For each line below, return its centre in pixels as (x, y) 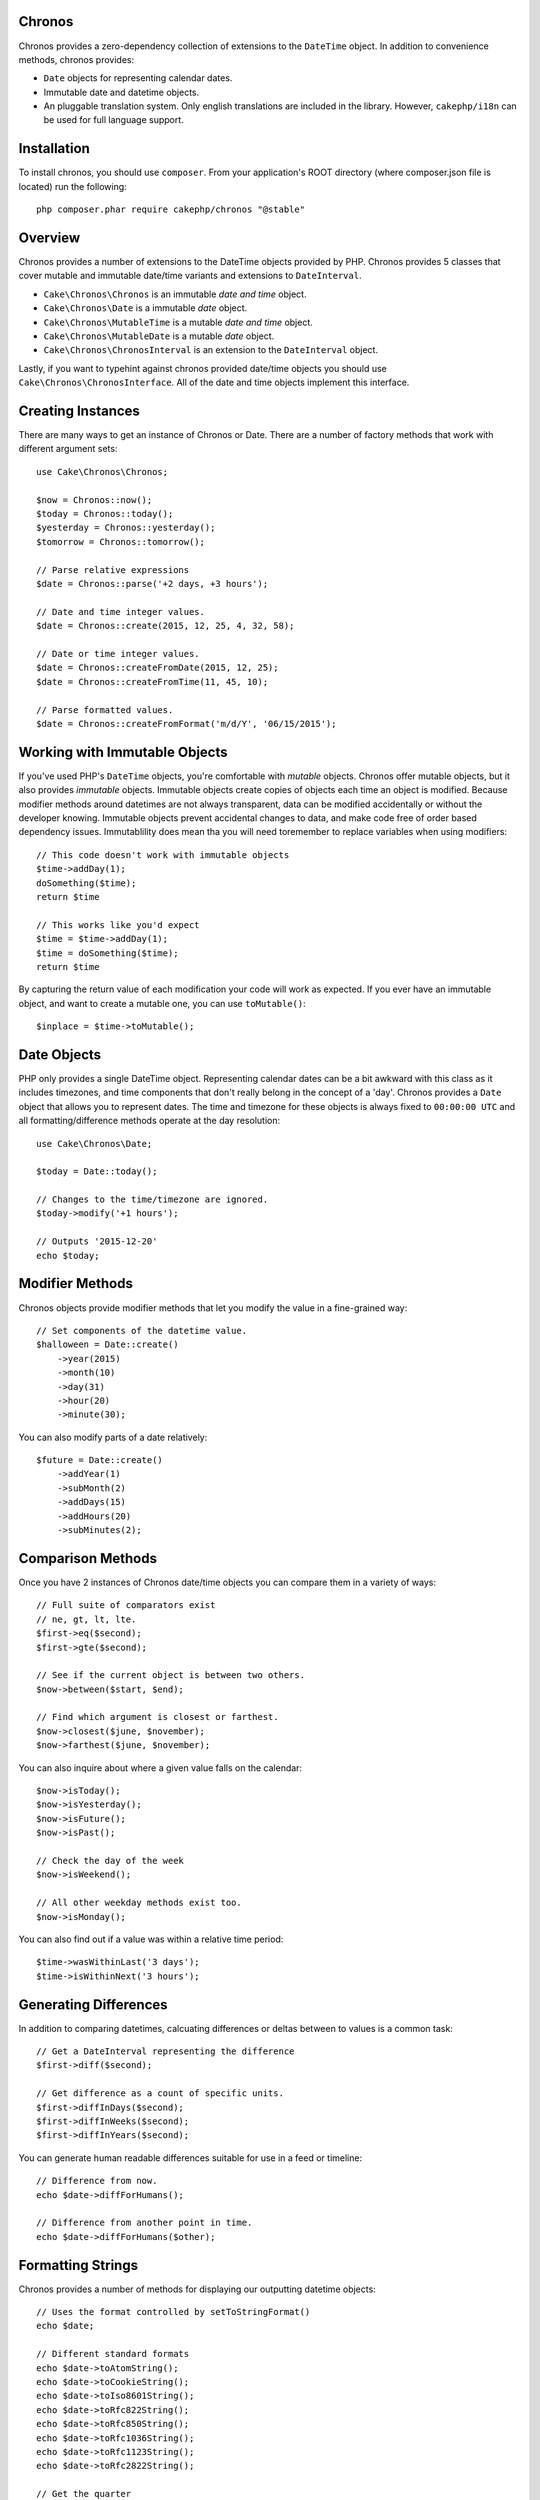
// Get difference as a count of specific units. (160, 2093)
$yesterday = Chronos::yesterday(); (126, 528)
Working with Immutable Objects (123, 751)
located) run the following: (72, 186)
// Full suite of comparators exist (126, 1605)
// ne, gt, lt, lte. (86, 1619)
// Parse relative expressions (113, 569)
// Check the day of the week (110, 1860)
